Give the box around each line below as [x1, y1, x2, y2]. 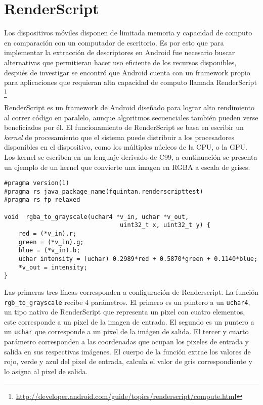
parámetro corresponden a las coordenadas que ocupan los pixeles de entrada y [4, 336, 249, 347]
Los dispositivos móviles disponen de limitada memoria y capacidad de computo [4, 27, 252, 38]
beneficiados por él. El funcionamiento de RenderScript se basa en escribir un [4, 122, 244, 132]
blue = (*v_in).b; [18, 247, 80, 254]
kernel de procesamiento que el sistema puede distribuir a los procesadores [4, 131, 235, 142]
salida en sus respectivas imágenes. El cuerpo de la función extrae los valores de [4, 346, 251, 356]
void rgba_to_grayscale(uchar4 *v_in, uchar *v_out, [4, 213, 189, 220]
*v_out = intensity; [18, 263, 87, 271]
